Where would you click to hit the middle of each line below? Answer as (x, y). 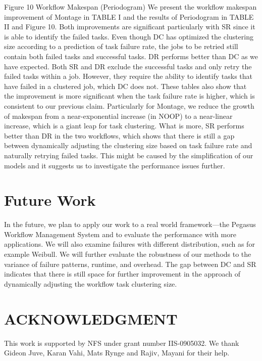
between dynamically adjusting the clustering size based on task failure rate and (128, 145)
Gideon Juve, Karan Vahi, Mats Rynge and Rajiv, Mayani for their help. (117, 353)
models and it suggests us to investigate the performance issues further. (115, 165)
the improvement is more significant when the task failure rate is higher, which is (129, 96)
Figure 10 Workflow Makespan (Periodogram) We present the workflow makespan (130, 7)
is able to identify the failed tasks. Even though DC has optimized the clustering (129, 36)
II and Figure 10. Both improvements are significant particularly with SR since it (130, 27)
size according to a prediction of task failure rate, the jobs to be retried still (121, 46)
